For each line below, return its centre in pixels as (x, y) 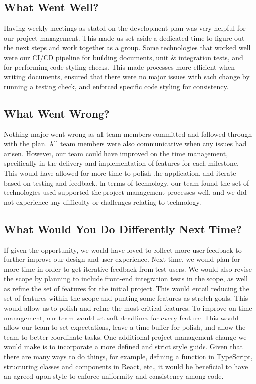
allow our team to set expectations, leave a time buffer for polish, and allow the (125, 327)
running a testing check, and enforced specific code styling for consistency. (116, 86)
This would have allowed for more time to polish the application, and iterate (120, 172)
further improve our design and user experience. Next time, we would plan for (122, 259)
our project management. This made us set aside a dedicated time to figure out (124, 37)
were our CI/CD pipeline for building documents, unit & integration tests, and (124, 57)
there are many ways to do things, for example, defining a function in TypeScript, (128, 356)
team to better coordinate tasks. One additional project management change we (125, 337)
